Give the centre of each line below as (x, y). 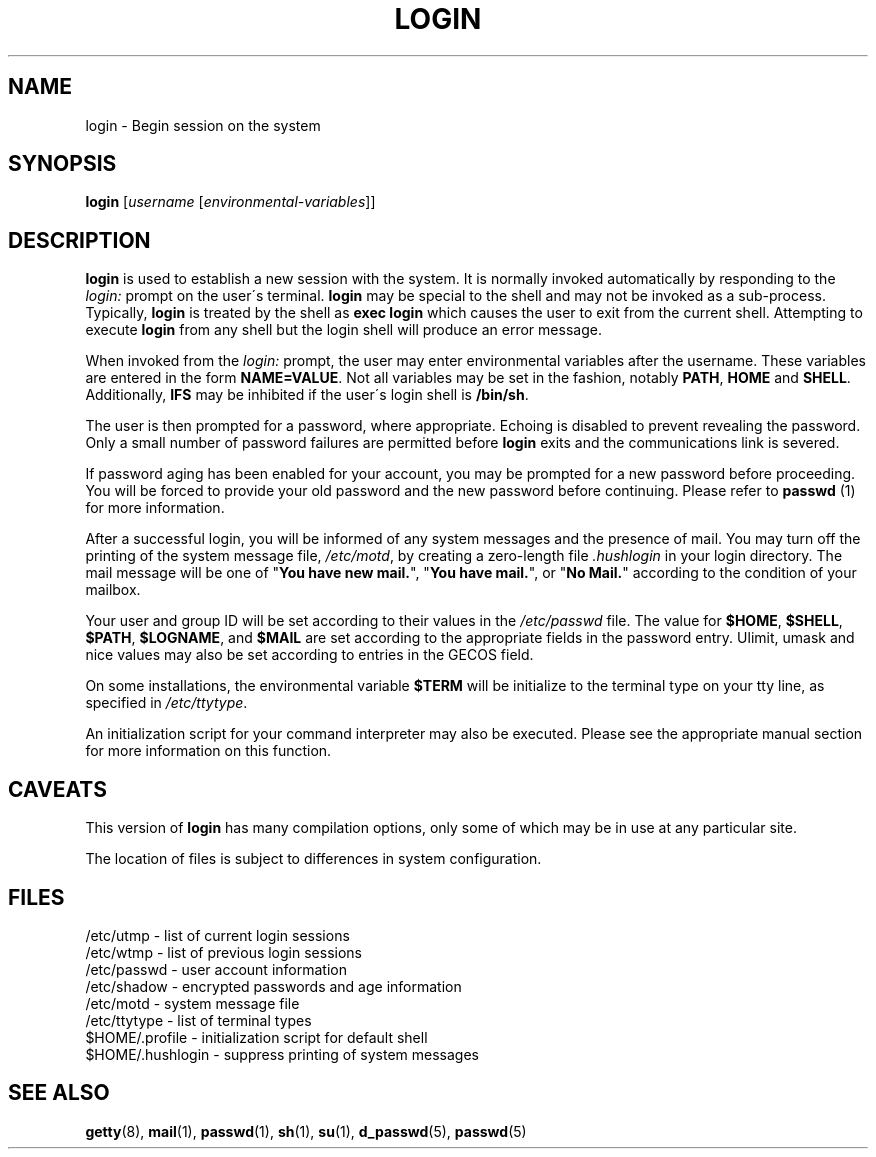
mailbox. (113, 590)
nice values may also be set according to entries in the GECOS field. (309, 655)
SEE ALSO (59, 1093)
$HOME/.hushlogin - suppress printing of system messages (282, 1054)
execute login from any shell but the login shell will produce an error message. (343, 330)
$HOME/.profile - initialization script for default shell (256, 1037)
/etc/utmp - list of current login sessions (217, 935)
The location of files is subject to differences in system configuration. (313, 859)
